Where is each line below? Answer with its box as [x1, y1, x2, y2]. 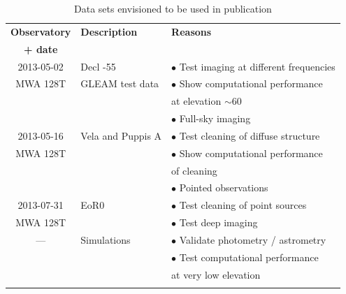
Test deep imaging [179, 215, 258, 230]
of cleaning [171, 163, 217, 177]
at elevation [171, 94, 222, 108]
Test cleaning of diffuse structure [179, 128, 320, 142]
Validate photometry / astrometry [179, 232, 326, 247]
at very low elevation [171, 267, 261, 281]
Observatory [10, 24, 71, 38]
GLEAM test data [80, 76, 159, 91]
